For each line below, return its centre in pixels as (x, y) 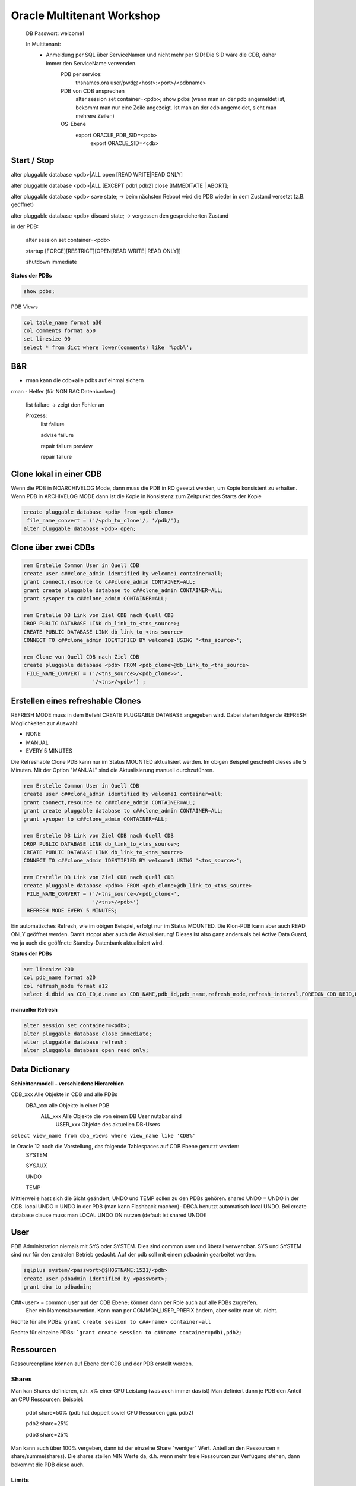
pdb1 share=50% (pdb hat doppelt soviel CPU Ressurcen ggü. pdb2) (110, 1412)
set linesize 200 (49, 969)
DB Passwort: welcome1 (55, 33)
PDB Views (24, 307)
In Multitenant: (44, 44)
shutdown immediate (51, 262)
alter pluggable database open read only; (86, 1050)
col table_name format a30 (63, 322)
